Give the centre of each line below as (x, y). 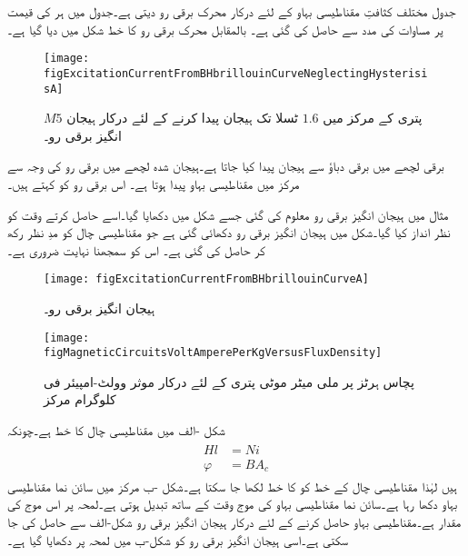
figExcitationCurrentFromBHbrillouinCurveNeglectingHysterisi (236, 73)
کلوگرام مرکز (80, 399)
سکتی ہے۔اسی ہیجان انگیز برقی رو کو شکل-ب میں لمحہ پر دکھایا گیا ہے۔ (178, 539)
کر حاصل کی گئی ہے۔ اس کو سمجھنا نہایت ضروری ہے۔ (136, 249)
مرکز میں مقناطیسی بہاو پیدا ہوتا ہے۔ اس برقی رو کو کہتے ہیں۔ (154, 183)
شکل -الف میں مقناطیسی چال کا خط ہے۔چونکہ (116, 430)
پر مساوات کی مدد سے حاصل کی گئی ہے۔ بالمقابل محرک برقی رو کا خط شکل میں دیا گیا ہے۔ (225, 29)
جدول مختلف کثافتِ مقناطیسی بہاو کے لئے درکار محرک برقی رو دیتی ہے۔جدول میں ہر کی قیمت (232, 11)
